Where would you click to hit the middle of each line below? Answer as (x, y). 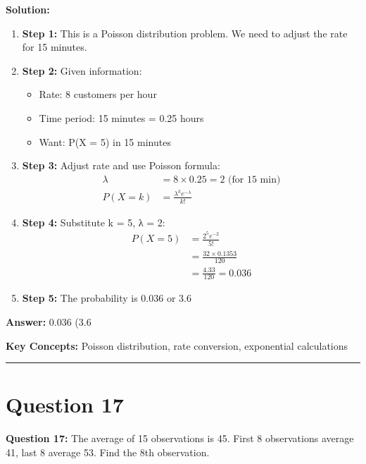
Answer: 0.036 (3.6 (49, 322)
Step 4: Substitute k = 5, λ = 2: (94, 222)
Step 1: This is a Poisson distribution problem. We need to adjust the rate (185, 33)
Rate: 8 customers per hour (98, 94)
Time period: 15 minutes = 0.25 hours (121, 117)
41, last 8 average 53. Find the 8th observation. (108, 452)
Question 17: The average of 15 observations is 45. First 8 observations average (180, 438)
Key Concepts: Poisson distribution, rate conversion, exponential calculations (177, 345)
